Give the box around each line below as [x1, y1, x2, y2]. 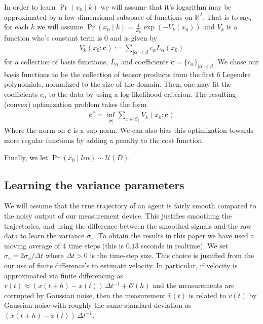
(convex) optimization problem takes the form [4, 98, 147, 109]
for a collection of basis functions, [4, 56, 108, 66]
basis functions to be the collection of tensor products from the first [4, 68, 214, 79]
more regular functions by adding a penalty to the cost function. [4, 135, 204, 146]
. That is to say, [202, 11, 252, 22]
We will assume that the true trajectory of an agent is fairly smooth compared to [4, 200, 256, 211]
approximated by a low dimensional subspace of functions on [4, 11, 193, 22]
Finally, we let [4, 152, 48, 162]
